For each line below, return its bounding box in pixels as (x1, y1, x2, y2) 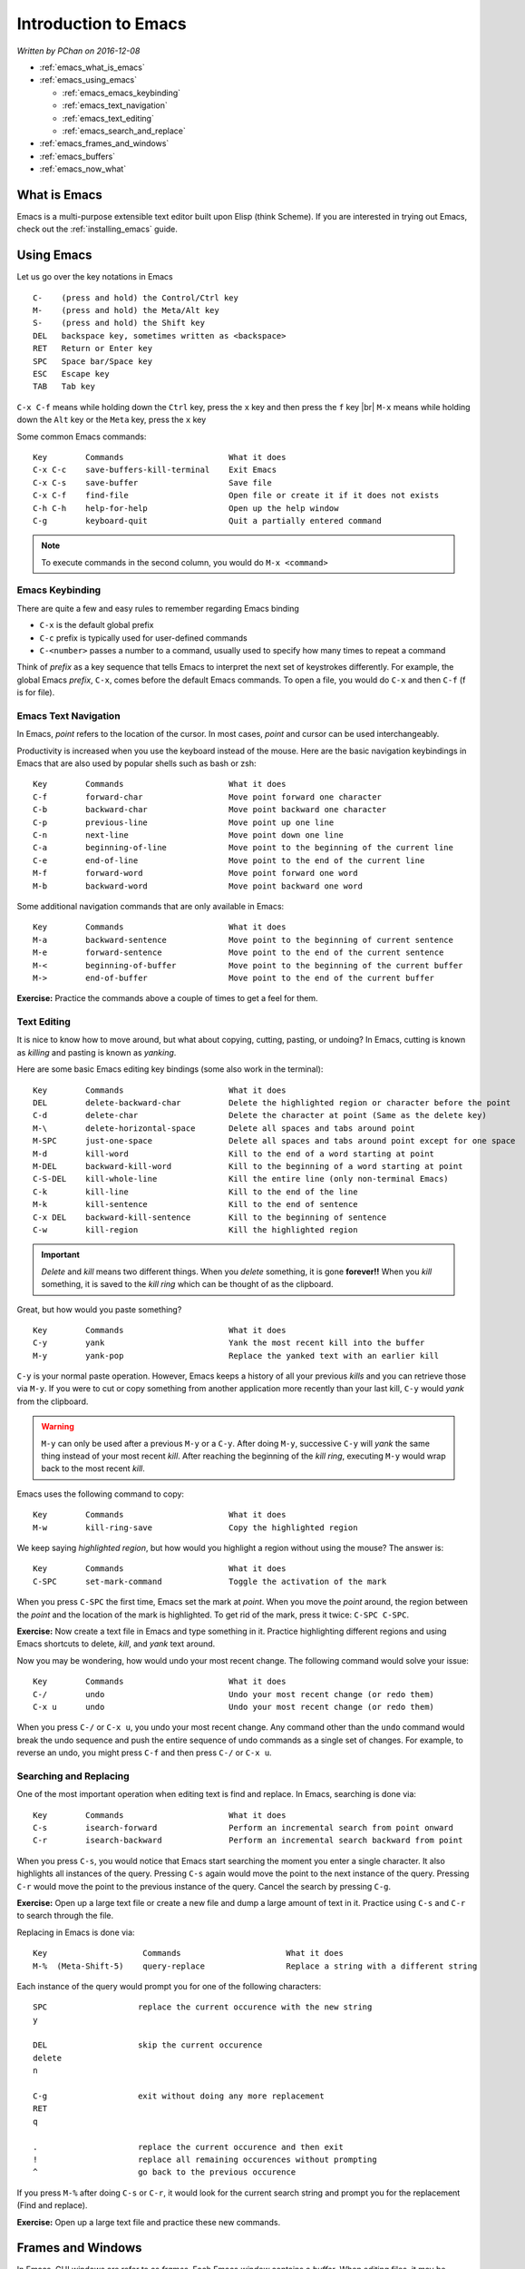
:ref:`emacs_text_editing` (62, 113, 154, 123)
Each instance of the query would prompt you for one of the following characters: (16, 1980, 322, 1991)
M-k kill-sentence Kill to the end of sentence (33, 1199, 358, 1210)
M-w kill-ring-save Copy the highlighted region (33, 1522, 358, 1533)
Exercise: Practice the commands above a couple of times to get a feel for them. (16, 993, 318, 1004)
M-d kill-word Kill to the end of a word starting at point (33, 1148, 435, 1159)
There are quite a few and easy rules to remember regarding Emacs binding (16, 603, 299, 614)
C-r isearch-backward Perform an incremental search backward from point (33, 1835, 463, 1846)
